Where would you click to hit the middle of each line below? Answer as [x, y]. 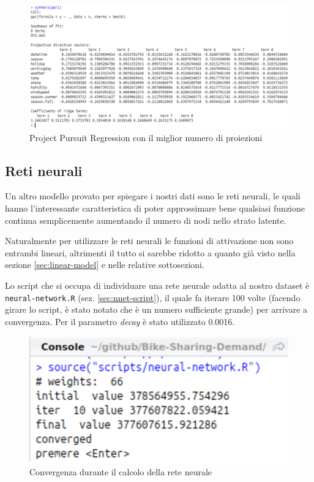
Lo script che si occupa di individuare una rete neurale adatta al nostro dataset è [157, 285]
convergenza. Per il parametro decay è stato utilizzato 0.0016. [120, 321]
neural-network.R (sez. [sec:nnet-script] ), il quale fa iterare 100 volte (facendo [153, 297]
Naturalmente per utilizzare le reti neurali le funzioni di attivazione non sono [149, 241]
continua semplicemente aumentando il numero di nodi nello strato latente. [146, 220]
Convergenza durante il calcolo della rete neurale [121, 471]
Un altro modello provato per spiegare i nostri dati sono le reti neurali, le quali [153, 196]
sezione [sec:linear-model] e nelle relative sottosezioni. [105, 265]
